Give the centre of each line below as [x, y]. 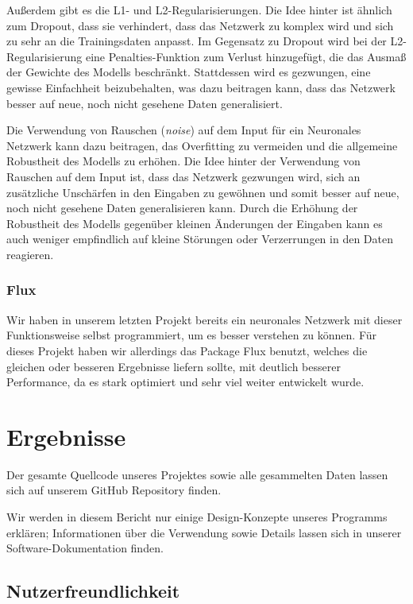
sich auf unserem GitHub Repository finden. [114, 490]
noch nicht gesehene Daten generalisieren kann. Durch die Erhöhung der [182, 208]
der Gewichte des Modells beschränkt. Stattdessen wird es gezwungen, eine [189, 72]
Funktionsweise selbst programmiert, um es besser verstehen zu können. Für [192, 335]
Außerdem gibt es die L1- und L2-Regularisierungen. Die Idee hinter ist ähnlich [199, 10]
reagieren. [30, 254]
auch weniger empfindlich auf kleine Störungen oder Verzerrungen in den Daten [200, 239]
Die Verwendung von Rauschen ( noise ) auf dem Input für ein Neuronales [184, 130]
